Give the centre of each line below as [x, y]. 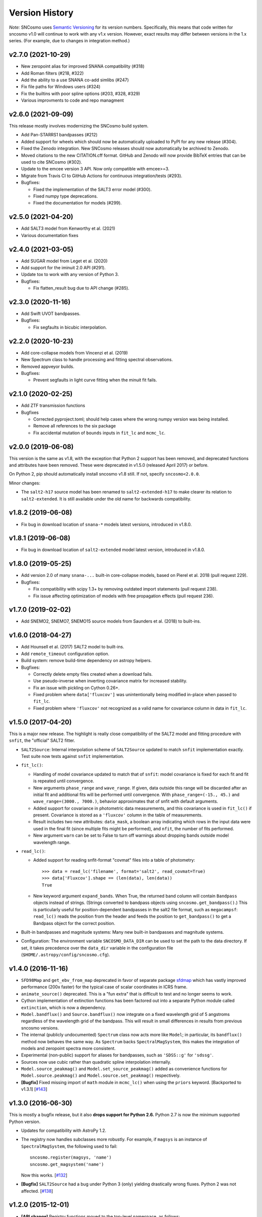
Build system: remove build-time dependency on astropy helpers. [86, 661]
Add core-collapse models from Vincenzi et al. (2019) [74, 352]
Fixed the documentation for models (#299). [78, 203]
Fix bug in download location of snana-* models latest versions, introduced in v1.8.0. [106, 524]
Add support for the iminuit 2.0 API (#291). [64, 267]
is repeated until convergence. [64, 781]
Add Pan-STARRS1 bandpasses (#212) [59, 135]
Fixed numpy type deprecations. [65, 196]
